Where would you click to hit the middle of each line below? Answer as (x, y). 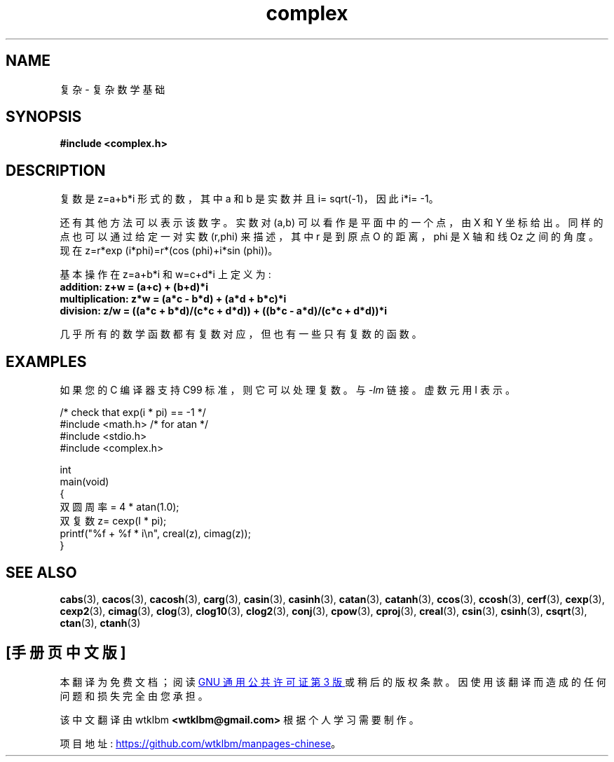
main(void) (84, 482)
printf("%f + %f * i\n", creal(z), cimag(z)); (155, 534)
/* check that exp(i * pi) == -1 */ (133, 413)
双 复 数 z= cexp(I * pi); (113, 521)
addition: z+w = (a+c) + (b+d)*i (134, 287)
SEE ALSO (41, 572)
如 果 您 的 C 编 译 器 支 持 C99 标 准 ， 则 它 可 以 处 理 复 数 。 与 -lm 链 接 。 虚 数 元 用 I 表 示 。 (287, 390)
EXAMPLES (46, 361)
